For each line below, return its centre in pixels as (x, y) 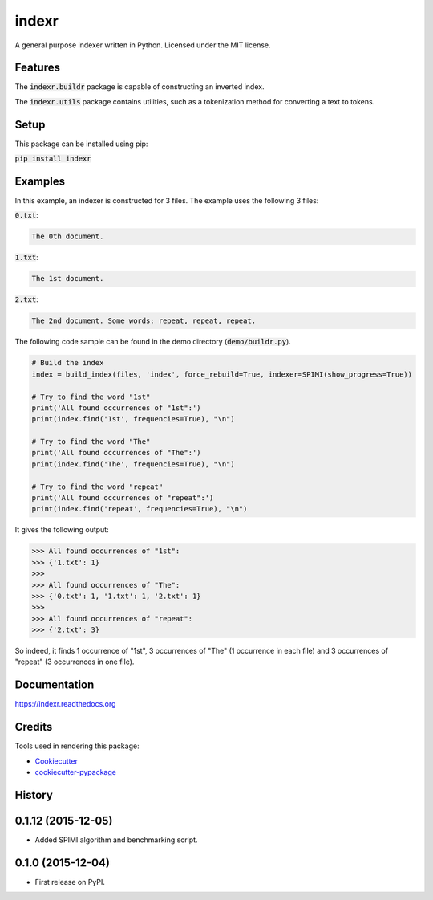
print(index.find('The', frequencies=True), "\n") (134, 464)
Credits (34, 727)
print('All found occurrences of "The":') (116, 453)
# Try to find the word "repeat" (97, 487)
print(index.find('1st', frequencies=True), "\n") (134, 419)
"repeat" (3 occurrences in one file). (75, 662)
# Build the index (68, 363)
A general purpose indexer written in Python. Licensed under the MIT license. (143, 45)
